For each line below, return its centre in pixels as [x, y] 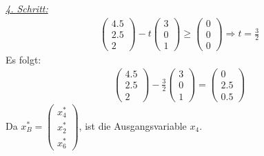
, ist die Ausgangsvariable [133, 125]
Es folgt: [23, 59]
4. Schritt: [27, 8]
